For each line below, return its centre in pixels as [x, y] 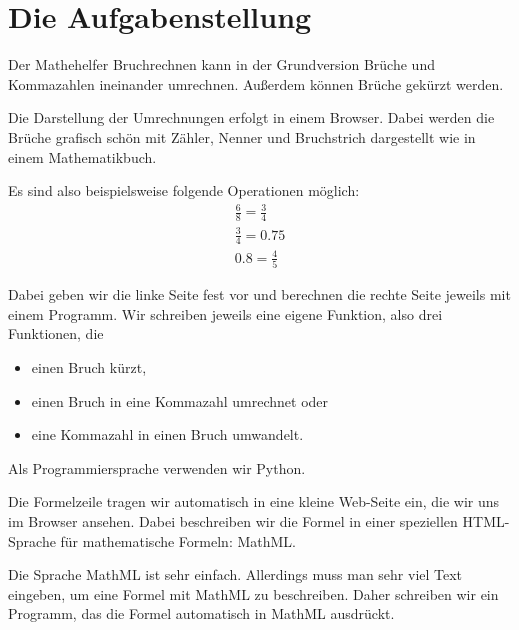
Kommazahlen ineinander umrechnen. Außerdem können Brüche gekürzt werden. [256, 83]
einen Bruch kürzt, [89, 367]
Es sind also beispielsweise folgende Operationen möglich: [184, 190]
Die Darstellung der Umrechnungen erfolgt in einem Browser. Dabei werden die [251, 117]
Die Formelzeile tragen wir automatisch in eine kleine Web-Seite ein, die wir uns [254, 501]
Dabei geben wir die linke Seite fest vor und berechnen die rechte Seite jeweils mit [259, 294]
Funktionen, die [56, 333]
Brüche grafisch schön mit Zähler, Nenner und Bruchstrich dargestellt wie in [242, 136]
